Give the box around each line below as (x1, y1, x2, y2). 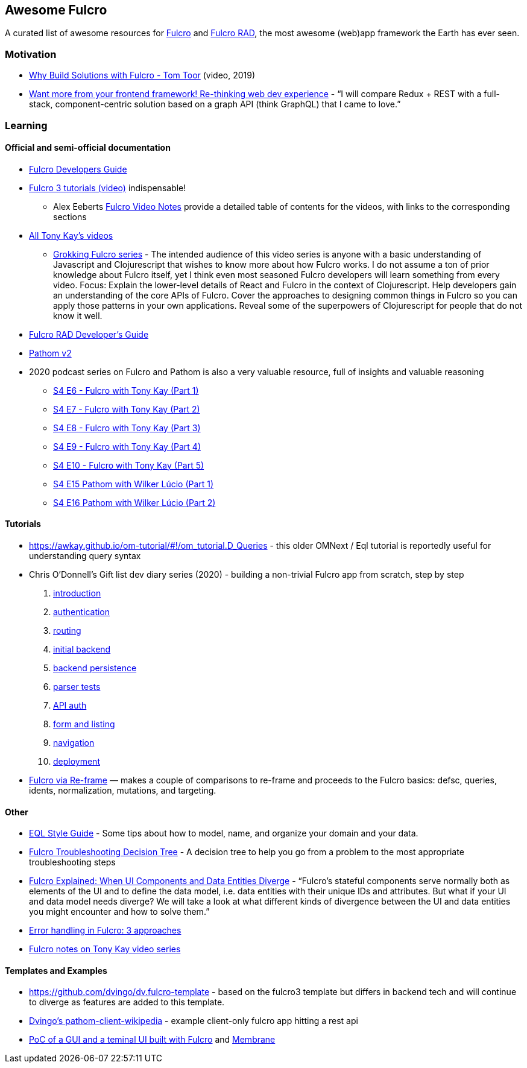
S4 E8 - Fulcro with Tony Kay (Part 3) (53, 422, 201, 433)
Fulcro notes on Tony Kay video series (29, 944, 181, 955)
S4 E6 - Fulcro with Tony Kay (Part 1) (53, 385, 199, 396)
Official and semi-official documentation (5, 142, 171, 153)
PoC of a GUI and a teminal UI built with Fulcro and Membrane (29, 1034, 276, 1045)
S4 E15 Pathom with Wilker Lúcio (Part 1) (53, 478, 214, 489)
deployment (53, 756, 100, 766)
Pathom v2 (29, 347, 72, 358)
